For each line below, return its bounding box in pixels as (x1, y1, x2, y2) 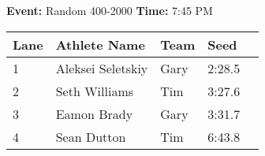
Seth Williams (55, 81, 134, 100)
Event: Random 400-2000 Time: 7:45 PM (6, 2, 213, 18)
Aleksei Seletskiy (55, 58, 148, 77)
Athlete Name (55, 35, 145, 54)
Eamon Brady (55, 104, 133, 123)
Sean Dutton (55, 127, 126, 146)
